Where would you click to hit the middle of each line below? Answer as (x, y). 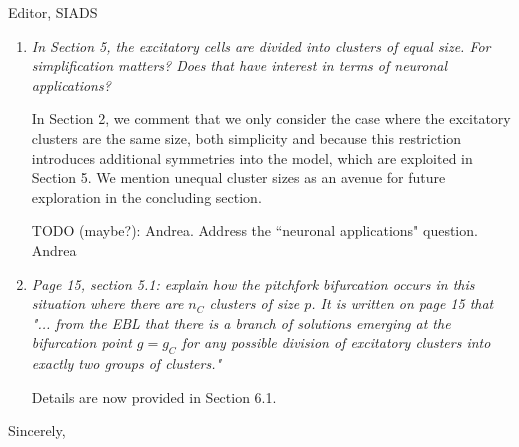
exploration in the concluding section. (146, 196)
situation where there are (107, 303)
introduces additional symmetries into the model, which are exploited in (252, 157)
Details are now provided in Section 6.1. (154, 396)
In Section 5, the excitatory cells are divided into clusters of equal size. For (261, 45)
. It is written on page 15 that (402, 303)
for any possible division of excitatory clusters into (336, 342)
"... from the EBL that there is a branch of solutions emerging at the (241, 322)
